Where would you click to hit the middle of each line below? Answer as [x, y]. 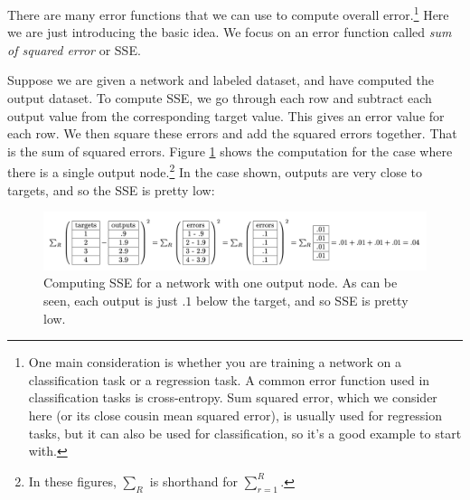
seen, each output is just [111, 301]
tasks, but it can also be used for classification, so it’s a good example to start [245, 433]
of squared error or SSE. [74, 49]
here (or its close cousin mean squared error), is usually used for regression [235, 415]
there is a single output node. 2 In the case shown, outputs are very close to [215, 171]
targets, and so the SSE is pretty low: [111, 189]
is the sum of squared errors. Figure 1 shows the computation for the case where [230, 151]
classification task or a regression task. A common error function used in [229, 379]
